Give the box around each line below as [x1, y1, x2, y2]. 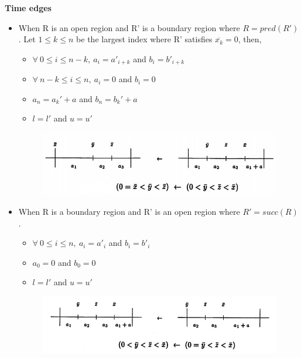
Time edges [5, 2, 52, 13]
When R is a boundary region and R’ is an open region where [18, 205, 240, 217]
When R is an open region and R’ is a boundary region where [18, 21, 240, 33]
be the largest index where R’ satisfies [76, 33, 213, 45]
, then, [238, 33, 262, 45]
